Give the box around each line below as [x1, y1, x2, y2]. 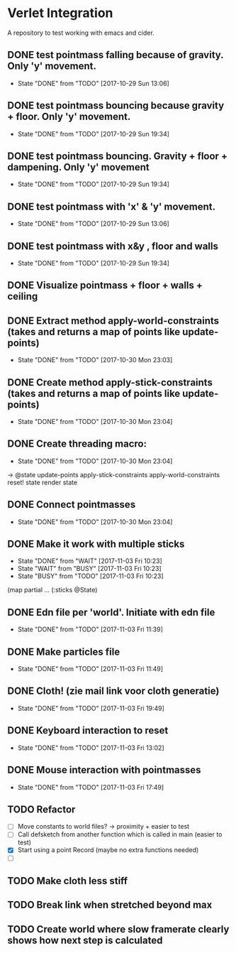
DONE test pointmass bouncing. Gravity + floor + [7, 150, 228, 162]
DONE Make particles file [7, 646, 120, 658]
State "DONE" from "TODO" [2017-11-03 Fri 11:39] [17, 625, 163, 633]
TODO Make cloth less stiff [7, 875, 128, 887]
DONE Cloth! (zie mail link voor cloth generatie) [7, 685, 220, 697]
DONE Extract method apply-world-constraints [7, 315, 220, 327]
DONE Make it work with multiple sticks [7, 538, 185, 550]
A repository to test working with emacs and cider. [7, 28, 154, 37]
